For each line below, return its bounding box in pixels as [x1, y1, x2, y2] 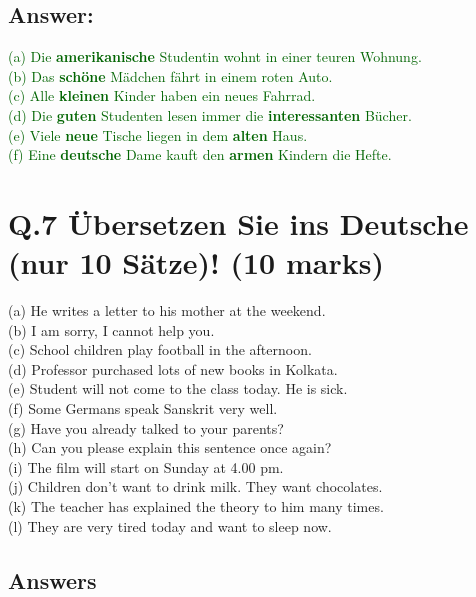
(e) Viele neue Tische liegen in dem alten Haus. [8, 124, 308, 145]
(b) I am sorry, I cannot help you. [8, 319, 215, 340]
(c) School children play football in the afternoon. [8, 339, 312, 360]
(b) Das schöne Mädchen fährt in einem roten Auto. [8, 65, 333, 86]
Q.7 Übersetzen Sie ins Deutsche [8, 202, 469, 243]
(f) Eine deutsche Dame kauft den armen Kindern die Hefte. [8, 144, 392, 165]
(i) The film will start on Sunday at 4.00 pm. [8, 456, 284, 477]
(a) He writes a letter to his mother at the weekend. [8, 300, 326, 321]
